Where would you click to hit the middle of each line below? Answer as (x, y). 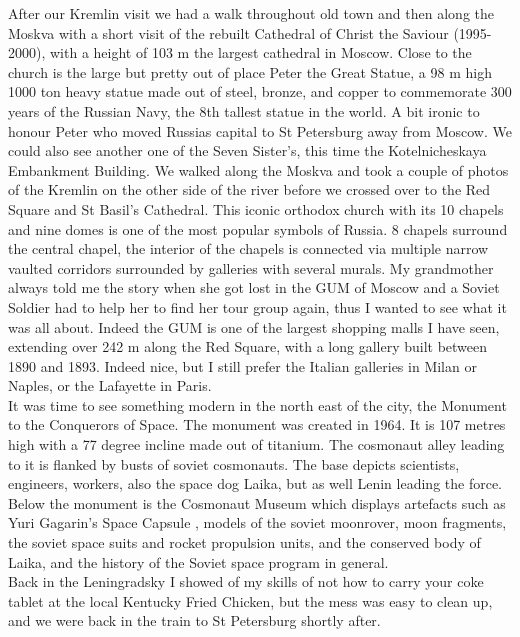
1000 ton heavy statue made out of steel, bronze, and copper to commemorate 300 (260, 91)
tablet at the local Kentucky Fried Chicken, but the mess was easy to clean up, (250, 600)
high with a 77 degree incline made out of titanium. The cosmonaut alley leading (256, 444)
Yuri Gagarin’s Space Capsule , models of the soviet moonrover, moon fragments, (257, 522)
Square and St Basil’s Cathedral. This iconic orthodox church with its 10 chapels (256, 208)
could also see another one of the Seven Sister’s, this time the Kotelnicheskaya (247, 150)
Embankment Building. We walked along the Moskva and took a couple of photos (258, 169)
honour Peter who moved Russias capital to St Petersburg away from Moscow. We (260, 130)
